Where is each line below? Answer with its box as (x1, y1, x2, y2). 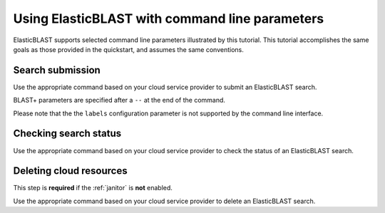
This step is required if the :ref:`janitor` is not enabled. (13, 184, 173, 192)
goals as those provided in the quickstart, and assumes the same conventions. (13, 45, 244, 53)
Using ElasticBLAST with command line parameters (13, 11, 324, 26)
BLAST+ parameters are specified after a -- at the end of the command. (13, 96, 226, 105)
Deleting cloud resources (13, 165, 128, 177)
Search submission (13, 64, 101, 76)
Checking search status (13, 128, 122, 140)
